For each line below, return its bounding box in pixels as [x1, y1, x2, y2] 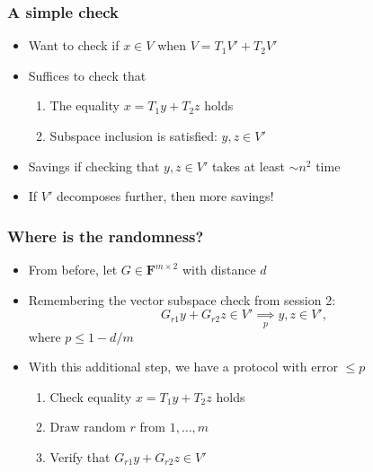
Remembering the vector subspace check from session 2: [28, 290, 336, 309]
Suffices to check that [28, 66, 147, 84]
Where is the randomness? [7, 224, 204, 247]
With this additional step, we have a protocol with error [28, 357, 338, 376]
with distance [182, 260, 256, 278]
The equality [49, 96, 120, 115]
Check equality [49, 387, 132, 406]
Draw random [49, 417, 126, 436]
